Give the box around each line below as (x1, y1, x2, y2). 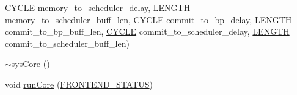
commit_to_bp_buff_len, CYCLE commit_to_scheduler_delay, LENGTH (5, 25, 290, 38)
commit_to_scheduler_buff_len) (5, 37, 130, 49)
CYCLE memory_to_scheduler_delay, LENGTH (5, 1, 191, 13)
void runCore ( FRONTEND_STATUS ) (5, 77, 153, 90)
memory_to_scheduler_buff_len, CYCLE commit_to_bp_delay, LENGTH (5, 13, 292, 26)
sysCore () (11, 57, 50, 70)
